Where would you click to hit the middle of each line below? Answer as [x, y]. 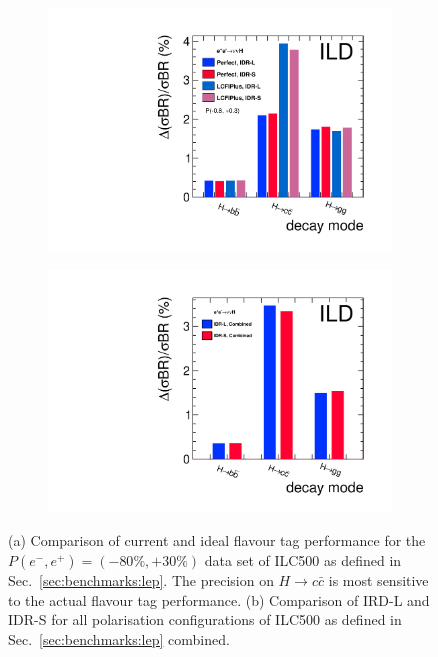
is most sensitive [378, 580]
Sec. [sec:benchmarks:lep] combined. [119, 638]
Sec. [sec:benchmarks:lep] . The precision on [141, 580]
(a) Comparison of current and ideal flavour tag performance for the [217, 540]
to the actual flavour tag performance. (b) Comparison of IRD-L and [219, 599]
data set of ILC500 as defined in [303, 560]
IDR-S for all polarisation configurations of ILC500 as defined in [205, 619]
